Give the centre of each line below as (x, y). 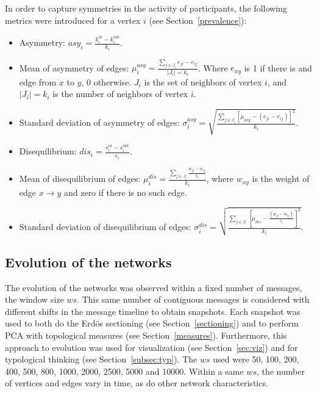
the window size (34, 299)
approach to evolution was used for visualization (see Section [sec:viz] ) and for (151, 347)
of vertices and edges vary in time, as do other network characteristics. (137, 383)
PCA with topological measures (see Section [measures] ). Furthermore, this (146, 335)
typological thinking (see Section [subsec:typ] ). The (101, 359)
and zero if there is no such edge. (125, 192)
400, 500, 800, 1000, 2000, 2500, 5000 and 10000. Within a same (124, 371)
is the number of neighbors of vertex (120, 94)
